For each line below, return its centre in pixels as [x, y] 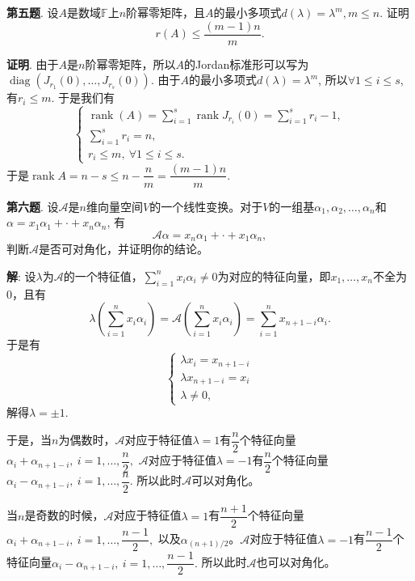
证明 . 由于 [33, 64]
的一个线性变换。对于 [206, 206]
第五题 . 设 [33, 12]
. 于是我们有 [83, 98]
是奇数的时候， [64, 515]
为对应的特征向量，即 [274, 276]
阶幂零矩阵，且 [166, 12]
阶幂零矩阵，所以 [130, 64]
